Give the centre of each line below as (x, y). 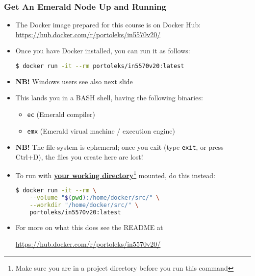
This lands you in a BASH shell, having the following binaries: (109, 98)
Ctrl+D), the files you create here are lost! (79, 157)
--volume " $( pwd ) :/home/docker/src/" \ (95, 197)
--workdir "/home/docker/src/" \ (84, 205)
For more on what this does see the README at (89, 227)
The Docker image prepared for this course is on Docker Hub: (108, 25)
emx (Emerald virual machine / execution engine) (101, 130)
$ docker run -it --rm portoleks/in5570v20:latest (100, 66)
